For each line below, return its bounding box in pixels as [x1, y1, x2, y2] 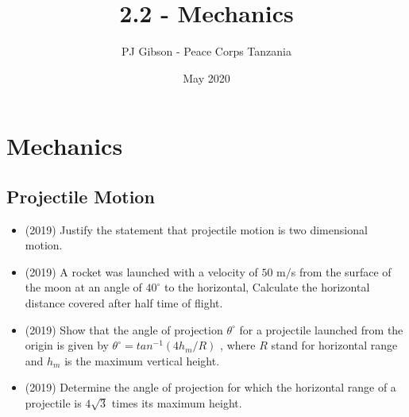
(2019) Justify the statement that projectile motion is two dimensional [25, 221, 368, 237]
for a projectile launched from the [239, 321, 403, 338]
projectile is [25, 395, 82, 411]
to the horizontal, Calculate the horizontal [164, 279, 370, 295]
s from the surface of [291, 263, 392, 280]
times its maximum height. [111, 395, 242, 411]
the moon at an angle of [25, 279, 142, 295]
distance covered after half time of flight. [25, 295, 223, 311]
